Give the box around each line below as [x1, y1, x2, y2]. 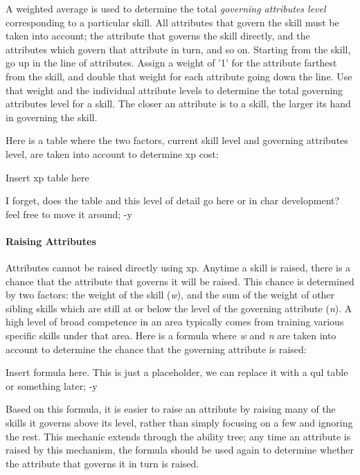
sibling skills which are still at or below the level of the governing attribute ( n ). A [6, 301, 352, 315]
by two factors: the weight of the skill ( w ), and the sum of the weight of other [6, 287, 335, 302]
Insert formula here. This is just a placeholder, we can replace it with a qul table [6, 365, 348, 379]
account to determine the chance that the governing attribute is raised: [6, 341, 307, 356]
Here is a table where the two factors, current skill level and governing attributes [6, 133, 348, 147]
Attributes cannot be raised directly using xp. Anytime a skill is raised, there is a [6, 260, 351, 275]
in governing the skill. [6, 109, 98, 124]
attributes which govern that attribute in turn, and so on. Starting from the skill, [6, 42, 351, 56]
